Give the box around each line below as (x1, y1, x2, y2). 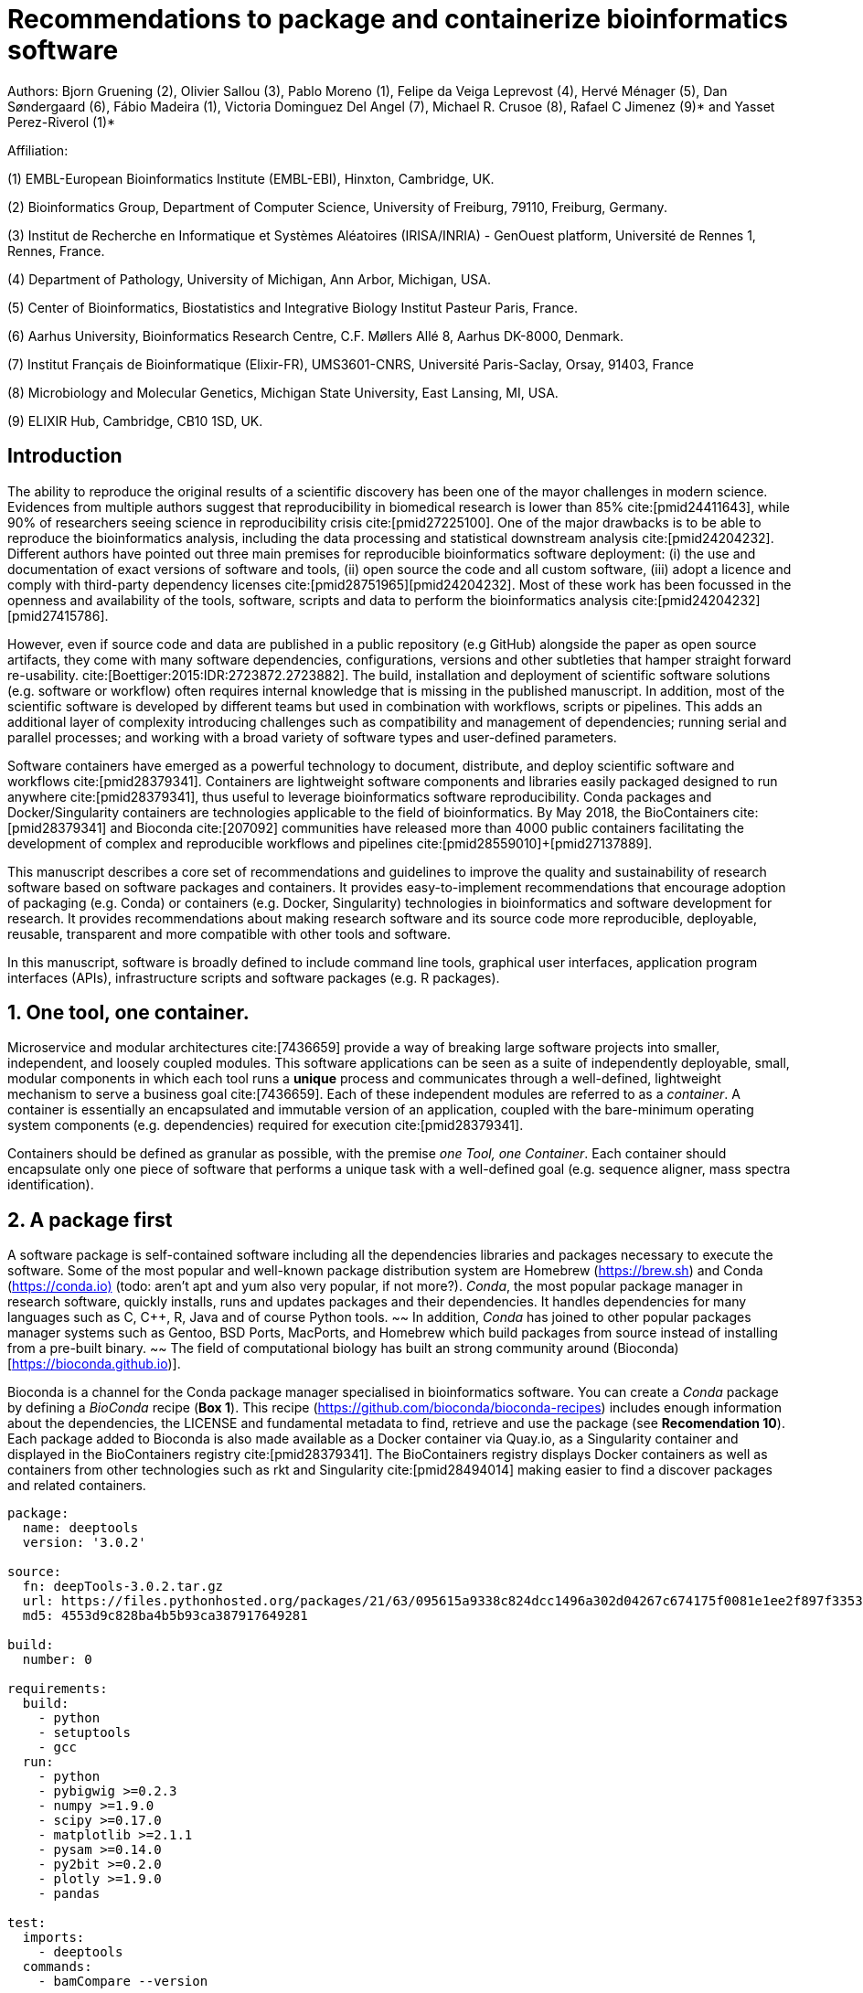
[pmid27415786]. (7, 607, 109, 623)
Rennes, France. (7, 242, 105, 259)
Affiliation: (7, 142, 69, 158)
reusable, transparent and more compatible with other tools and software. (7, 925, 452, 942)
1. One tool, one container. (7, 1001, 250, 1025)
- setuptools (37, 1725, 131, 1741)
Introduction (7, 444, 123, 468)
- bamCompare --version (37, 1974, 208, 1989)
